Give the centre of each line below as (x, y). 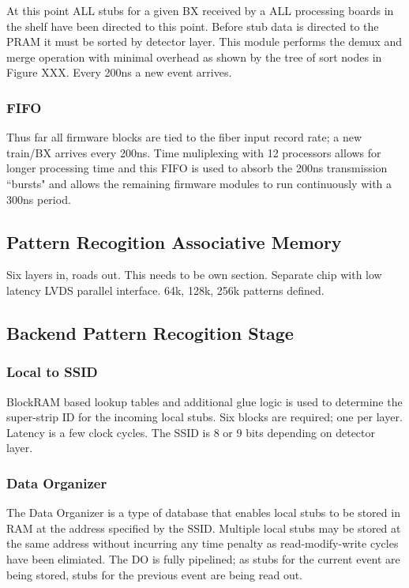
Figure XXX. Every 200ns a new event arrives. (119, 72)
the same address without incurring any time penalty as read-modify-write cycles (203, 543)
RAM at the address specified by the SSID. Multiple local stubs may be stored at (204, 528)
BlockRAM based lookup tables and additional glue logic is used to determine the (204, 401)
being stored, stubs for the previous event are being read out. (155, 574)
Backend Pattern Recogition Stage (150, 332)
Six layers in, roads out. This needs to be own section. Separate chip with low (194, 275)
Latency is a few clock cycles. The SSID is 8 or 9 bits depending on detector (191, 432)
